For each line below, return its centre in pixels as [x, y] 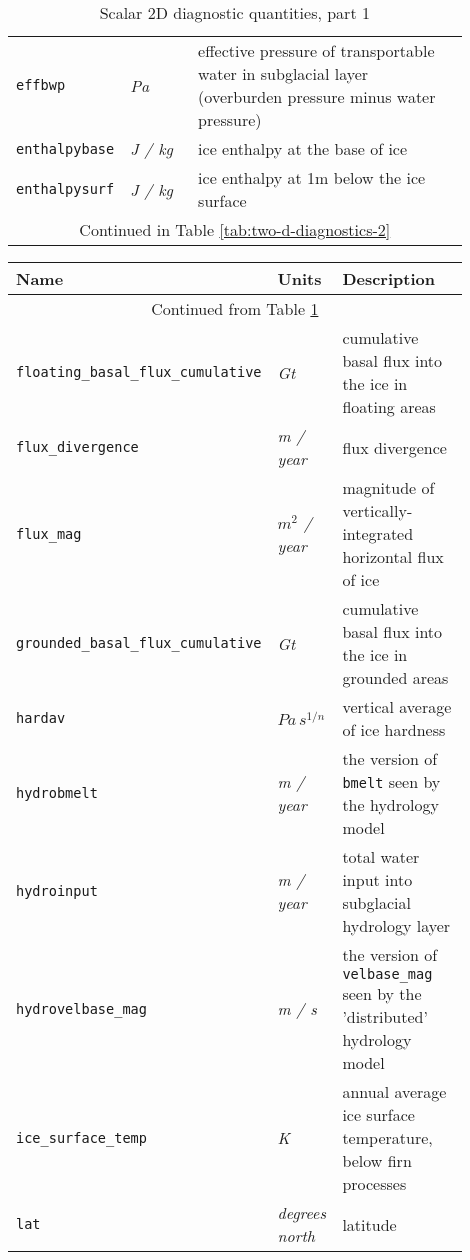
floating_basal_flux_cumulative [139, 372]
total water [381, 856]
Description [388, 278]
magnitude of [388, 487]
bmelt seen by [391, 781]
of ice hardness [394, 729]
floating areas [389, 406]
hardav [41, 718]
